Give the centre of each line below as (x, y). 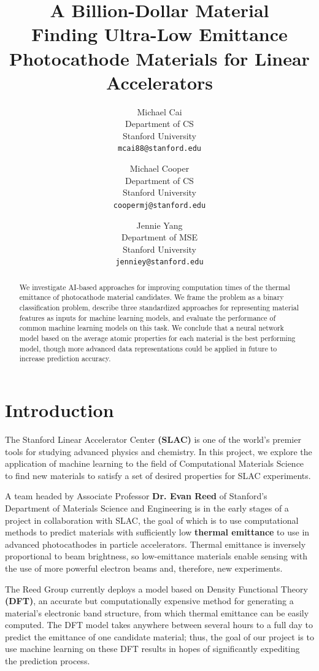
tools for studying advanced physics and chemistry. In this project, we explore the (159, 451)
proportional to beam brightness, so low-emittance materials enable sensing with (156, 556)
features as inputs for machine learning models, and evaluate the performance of (148, 317)
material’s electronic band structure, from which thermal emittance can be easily (157, 612)
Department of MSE (159, 237)
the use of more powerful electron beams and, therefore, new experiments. (144, 568)
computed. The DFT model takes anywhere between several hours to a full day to (159, 625)
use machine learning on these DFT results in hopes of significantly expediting (152, 649)
